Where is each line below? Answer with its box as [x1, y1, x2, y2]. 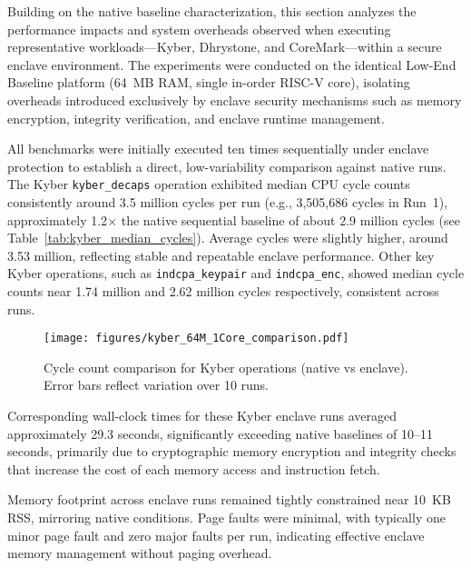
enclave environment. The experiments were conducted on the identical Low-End [7, 55, 456, 74]
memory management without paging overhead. [7, 543, 272, 563]
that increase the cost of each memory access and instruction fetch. [7, 459, 380, 478]
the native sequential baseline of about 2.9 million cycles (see [121, 210, 460, 229]
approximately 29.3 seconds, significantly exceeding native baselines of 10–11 [7, 424, 434, 443]
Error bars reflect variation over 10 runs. [44, 375, 270, 394]
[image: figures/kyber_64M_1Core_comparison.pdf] [44, 332, 349, 345]
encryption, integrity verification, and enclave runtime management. [7, 108, 385, 127]
